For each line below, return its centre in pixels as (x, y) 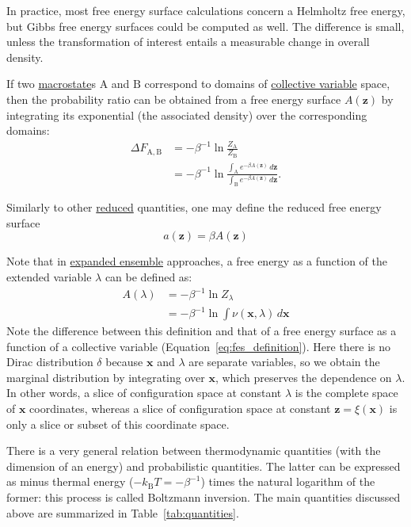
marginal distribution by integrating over (106, 377)
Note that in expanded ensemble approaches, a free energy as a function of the (197, 261)
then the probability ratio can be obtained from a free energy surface (174, 99)
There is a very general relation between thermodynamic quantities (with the (194, 451)
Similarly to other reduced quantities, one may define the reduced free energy (194, 207)
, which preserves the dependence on (303, 377)
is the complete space (346, 393)
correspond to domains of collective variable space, (267, 84)
